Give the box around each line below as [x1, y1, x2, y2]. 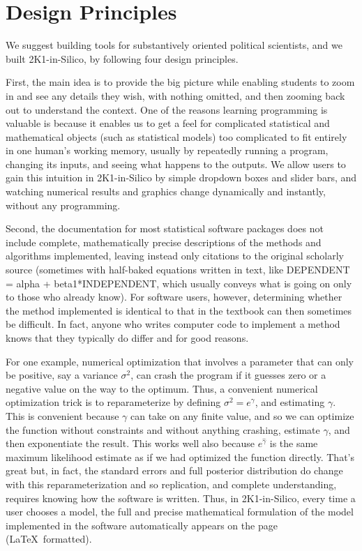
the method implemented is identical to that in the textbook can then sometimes [6, 303, 352, 317]
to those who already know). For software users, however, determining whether [6, 289, 342, 304]
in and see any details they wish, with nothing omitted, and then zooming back [6, 88, 345, 103]
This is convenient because [6, 408, 119, 423]
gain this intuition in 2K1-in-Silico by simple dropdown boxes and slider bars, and [6, 170, 357, 185]
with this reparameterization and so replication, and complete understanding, [6, 476, 337, 491]
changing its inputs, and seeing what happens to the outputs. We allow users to [6, 156, 346, 171]
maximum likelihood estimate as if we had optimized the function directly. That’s [6, 449, 354, 464]
